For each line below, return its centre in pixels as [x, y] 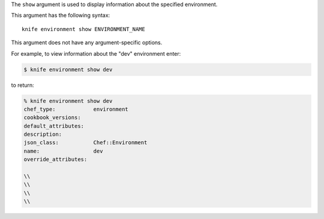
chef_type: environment [76, 109]
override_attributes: [55, 159]
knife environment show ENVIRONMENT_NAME [83, 29]
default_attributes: [54, 126]
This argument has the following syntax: [61, 16]
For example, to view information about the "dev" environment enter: [96, 53]
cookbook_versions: [52, 118]
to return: [22, 85]
